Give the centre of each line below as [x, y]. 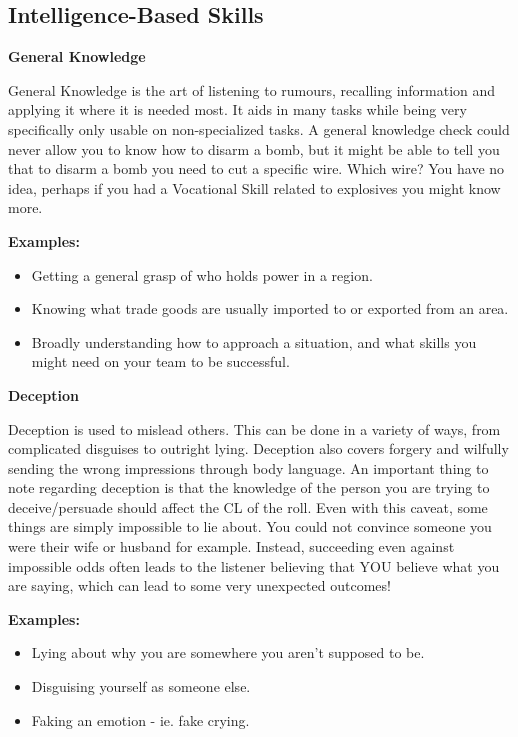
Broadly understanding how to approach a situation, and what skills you [254, 341]
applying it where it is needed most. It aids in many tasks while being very [237, 109]
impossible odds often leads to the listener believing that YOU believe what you [254, 565]
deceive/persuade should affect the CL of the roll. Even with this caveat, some [248, 506]
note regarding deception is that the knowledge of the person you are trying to [249, 487]
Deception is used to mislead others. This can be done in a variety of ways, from [254, 428]
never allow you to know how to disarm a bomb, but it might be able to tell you [254, 148]
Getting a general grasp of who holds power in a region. [202, 274]
